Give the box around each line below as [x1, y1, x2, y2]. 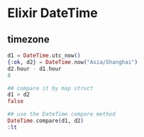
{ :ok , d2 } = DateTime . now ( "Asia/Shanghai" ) [7, 58, 138, 65]
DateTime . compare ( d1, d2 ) [7, 117, 84, 124]
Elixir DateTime [7, 5, 98, 21]
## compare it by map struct [7, 84, 94, 92]
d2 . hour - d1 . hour [7, 65, 62, 72]
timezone [7, 33, 50, 45]
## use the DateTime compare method [7, 111, 116, 118]
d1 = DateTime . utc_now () [7, 52, 81, 59]
